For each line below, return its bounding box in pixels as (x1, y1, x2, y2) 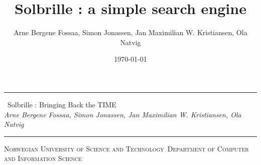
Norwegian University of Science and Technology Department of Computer (4, 143, 249, 153)
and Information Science (4, 153, 82, 163)
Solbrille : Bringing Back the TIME (7, 99, 116, 109)
